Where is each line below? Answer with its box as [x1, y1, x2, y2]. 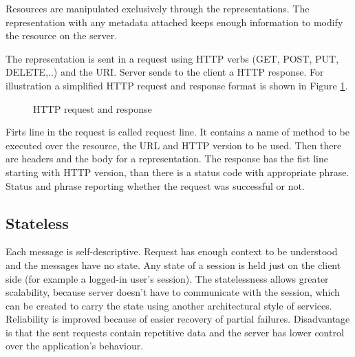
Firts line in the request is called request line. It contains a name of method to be [6, 125, 349, 139]
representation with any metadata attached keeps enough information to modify [6, 14, 343, 29]
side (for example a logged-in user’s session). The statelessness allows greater [6, 271, 329, 285]
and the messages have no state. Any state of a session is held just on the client [6, 257, 341, 272]
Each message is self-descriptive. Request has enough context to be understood [6, 244, 338, 259]
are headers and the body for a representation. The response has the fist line [6, 151, 328, 166]
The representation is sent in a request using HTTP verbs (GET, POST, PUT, [6, 51, 339, 65]
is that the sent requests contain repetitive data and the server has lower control [6, 325, 344, 339]
